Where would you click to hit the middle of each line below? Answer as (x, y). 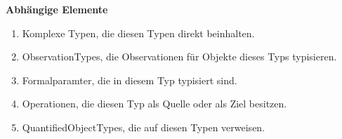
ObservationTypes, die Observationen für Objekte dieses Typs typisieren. (179, 57)
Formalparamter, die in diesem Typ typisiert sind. (130, 80)
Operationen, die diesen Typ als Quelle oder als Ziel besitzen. (154, 104)
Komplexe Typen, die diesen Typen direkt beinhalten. (138, 33)
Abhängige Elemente (57, 9)
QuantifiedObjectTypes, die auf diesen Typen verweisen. (144, 127)
